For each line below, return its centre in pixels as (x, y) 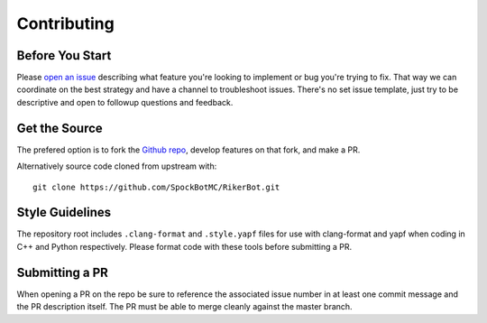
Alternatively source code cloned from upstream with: (117, 166)
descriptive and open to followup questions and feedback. (125, 102)
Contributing (65, 23)
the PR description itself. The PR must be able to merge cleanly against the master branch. (184, 307)
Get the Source (60, 128)
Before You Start (64, 55)
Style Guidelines (64, 212)
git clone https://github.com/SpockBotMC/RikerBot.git (156, 187)
